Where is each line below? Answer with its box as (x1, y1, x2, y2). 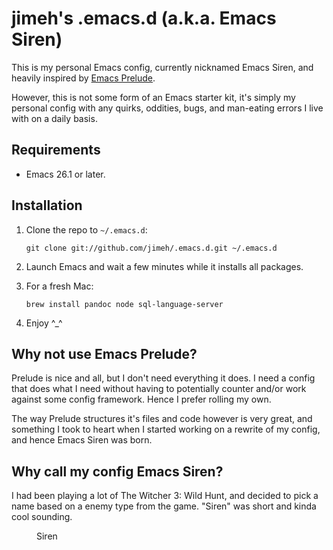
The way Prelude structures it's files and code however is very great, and (11, 413, 313, 425)
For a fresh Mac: (25, 280, 94, 292)
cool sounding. (11, 511, 73, 523)
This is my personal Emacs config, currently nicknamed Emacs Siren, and (11, 61, 314, 73)
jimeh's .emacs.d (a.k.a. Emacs (11, 7, 277, 30)
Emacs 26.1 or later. (25, 168, 106, 180)
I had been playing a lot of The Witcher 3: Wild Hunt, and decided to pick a (11, 490, 319, 502)
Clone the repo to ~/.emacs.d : (25, 223, 148, 236)
